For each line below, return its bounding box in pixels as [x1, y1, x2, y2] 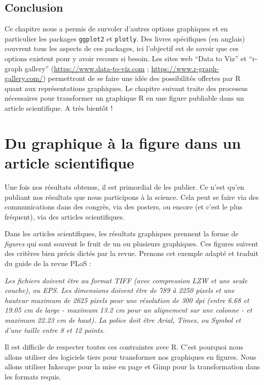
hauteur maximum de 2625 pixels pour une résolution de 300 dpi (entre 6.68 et [5, 294, 249, 305]
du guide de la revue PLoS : [5, 258, 92, 269]
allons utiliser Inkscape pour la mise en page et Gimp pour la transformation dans [5, 361, 260, 372]
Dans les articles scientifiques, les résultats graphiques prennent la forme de [5, 228, 239, 239]
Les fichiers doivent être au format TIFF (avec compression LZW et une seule [5, 275, 248, 285]
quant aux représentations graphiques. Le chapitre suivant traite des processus [5, 82, 248, 93]
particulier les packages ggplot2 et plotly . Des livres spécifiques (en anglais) [5, 33, 245, 44]
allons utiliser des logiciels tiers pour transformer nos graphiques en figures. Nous [5, 351, 256, 362]
